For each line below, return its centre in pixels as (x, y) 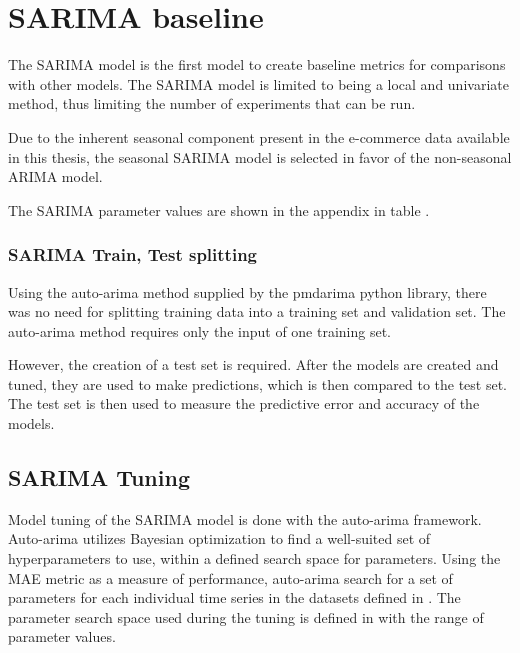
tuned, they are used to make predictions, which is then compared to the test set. (258, 383)
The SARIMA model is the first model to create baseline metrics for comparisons (257, 64)
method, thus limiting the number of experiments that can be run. (212, 103)
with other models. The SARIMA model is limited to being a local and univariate (258, 83)
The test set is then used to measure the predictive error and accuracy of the (244, 403)
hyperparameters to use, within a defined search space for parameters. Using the (254, 558)
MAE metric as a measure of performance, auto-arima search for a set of (230, 577)
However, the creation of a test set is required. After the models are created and (253, 364)
